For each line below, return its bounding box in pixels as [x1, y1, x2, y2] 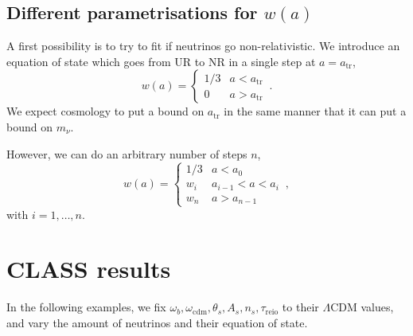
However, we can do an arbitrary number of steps [6, 145, 247, 162]
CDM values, [330, 299, 394, 315]
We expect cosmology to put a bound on [6, 103, 205, 119]
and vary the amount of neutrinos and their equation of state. [6, 314, 308, 330]
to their [282, 299, 319, 315]
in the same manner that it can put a [224, 103, 407, 119]
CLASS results [6, 252, 171, 285]
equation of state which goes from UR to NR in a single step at [6, 53, 316, 69]
